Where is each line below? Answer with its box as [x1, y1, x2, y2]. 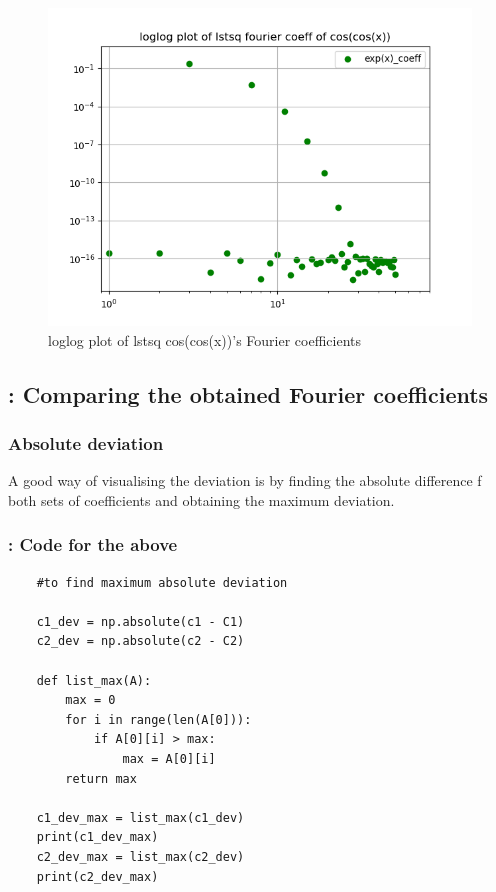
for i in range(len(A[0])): [65, 712, 252, 727]
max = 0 [65, 693, 116, 708]
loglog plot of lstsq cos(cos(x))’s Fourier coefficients [48, 329, 361, 350]
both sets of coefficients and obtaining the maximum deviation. [8, 489, 395, 510]
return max [65, 771, 137, 786]
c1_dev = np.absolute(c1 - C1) [36, 614, 245, 629]
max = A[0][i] [122, 751, 216, 766]
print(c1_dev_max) [36, 830, 159, 845]
